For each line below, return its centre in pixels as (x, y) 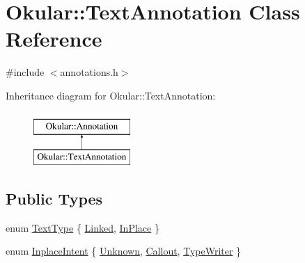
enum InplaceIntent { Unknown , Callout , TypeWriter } (124, 251)
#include (25, 72)
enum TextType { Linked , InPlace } (83, 227)
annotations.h (89, 72)
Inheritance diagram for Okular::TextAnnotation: (111, 95)
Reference (54, 39)
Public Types (54, 199)
